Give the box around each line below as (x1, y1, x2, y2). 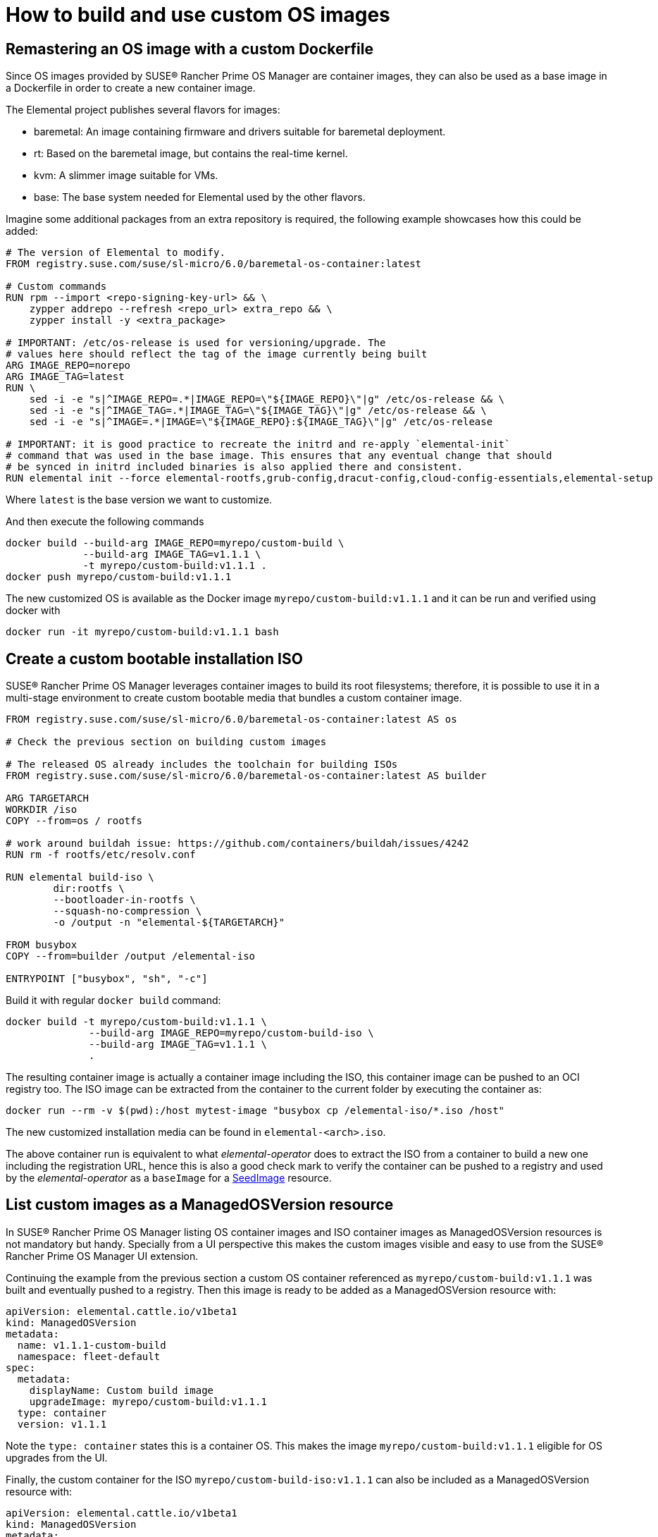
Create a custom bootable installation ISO (6, 649, 303, 668)
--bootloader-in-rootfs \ (53, 894, 196, 906)
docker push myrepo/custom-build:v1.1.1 (6, 571, 232, 583)
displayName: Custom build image (29, 1384, 214, 1396)
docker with (6, 604, 61, 617)
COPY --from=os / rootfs (6, 815, 142, 827)
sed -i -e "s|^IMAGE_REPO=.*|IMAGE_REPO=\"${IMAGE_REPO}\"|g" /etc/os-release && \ (29, 393, 505, 405)
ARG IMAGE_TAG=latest (6, 371, 125, 383)
